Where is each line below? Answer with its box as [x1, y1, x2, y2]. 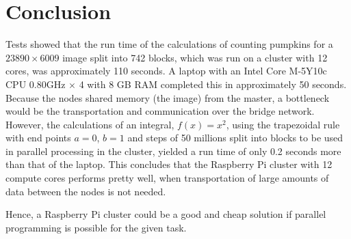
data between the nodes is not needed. [5, 184, 166, 198]
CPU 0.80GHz [5, 76, 66, 91]
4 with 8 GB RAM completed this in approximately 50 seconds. [79, 76, 347, 91]
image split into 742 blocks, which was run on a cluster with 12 [62, 50, 328, 64]
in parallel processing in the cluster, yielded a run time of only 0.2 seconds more [5, 143, 341, 158]
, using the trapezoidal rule [226, 117, 340, 131]
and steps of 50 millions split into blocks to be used [127, 130, 343, 145]
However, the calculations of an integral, [5, 117, 174, 131]
